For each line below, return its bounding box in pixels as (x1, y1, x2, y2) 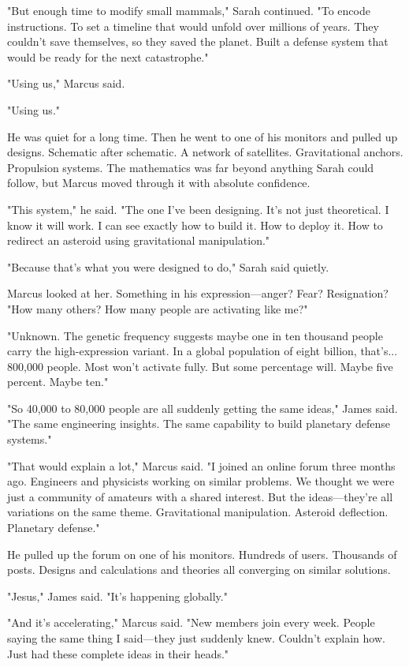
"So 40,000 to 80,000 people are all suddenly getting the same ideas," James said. (7, 399, 398, 416)
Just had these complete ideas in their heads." (7, 645, 229, 661)
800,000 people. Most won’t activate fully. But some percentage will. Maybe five (7, 358, 393, 374)
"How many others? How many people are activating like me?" (7, 300, 308, 317)
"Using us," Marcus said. (7, 75, 125, 92)
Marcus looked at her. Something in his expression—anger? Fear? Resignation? (7, 285, 389, 302)
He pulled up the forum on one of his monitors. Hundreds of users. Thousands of (7, 545, 397, 562)
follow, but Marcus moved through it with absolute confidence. (7, 174, 310, 191)
